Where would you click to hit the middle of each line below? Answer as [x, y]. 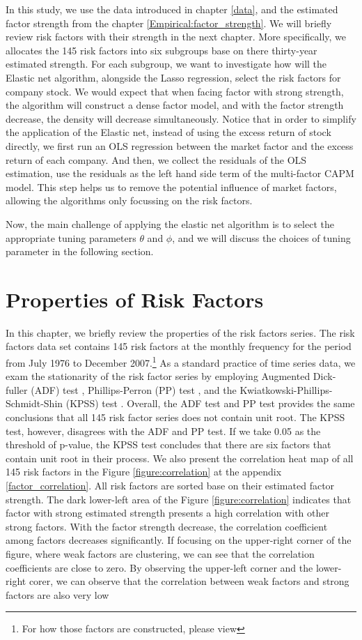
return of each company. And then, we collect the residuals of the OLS [156, 159]
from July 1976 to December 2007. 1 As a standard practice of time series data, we [181, 361]
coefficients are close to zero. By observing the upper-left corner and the [159, 567]
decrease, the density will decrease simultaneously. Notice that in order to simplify [181, 118]
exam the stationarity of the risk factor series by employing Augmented [158, 376]
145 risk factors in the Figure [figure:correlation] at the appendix [144, 472]
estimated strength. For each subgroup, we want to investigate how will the [166, 64]
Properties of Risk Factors [135, 299]
